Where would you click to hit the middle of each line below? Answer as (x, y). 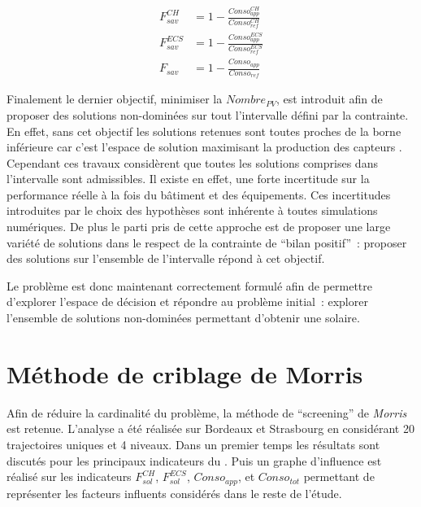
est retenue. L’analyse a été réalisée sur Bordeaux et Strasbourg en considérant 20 (210, 428)
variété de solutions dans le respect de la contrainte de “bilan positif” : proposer (207, 242)
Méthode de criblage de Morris (185, 373)
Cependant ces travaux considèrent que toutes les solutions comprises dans (192, 162)
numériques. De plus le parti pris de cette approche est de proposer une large (199, 227)
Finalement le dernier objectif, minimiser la (115, 99)
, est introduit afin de (329, 99)
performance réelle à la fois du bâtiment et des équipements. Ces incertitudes (199, 194)
